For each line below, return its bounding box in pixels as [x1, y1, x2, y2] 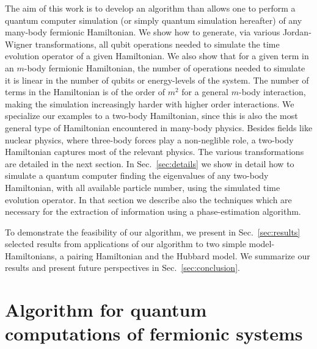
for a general [181, 85, 229, 98]
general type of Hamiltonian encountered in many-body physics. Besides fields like [5, 121, 313, 134]
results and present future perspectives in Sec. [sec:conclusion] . [5, 261, 240, 274]
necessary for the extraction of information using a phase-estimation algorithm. [5, 205, 301, 218]
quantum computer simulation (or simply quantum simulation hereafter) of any [5, 13, 302, 26]
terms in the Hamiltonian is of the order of [5, 85, 165, 98]
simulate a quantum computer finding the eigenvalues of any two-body [5, 169, 269, 182]
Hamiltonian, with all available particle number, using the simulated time [5, 181, 280, 193]
